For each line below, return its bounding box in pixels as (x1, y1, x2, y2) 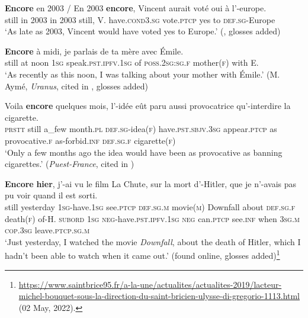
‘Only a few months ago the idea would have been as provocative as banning (5, 146, 283, 158)
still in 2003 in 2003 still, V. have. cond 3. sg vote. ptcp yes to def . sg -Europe (5, 13, 275, 25)
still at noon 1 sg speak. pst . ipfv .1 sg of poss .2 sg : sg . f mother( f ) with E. (5, 56, 259, 69)
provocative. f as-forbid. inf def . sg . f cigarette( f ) (5, 134, 176, 146)
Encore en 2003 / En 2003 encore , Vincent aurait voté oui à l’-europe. (5, 2, 267, 14)
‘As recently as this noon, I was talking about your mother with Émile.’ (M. (5, 68, 280, 80)
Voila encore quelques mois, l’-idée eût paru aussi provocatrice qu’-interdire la (5, 99, 291, 112)
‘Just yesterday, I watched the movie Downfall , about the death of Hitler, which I (5, 235, 301, 248)
